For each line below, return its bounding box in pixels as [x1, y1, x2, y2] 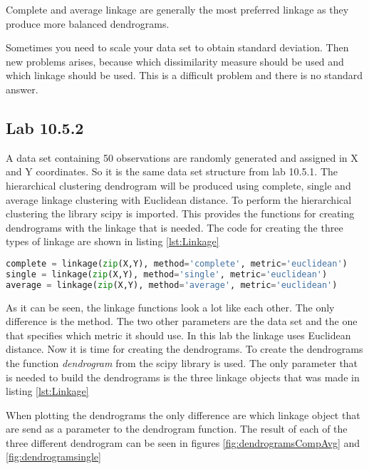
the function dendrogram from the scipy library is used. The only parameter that [6, 355, 358, 370]
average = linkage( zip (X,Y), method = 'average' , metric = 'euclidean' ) [6, 279, 338, 290]
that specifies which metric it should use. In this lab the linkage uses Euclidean [6, 327, 351, 342]
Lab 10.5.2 [6, 116, 84, 138]
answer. [6, 81, 38, 96]
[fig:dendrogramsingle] [6, 449, 101, 464]
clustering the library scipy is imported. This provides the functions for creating [6, 206, 355, 221]
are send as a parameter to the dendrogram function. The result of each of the [6, 421, 348, 436]
